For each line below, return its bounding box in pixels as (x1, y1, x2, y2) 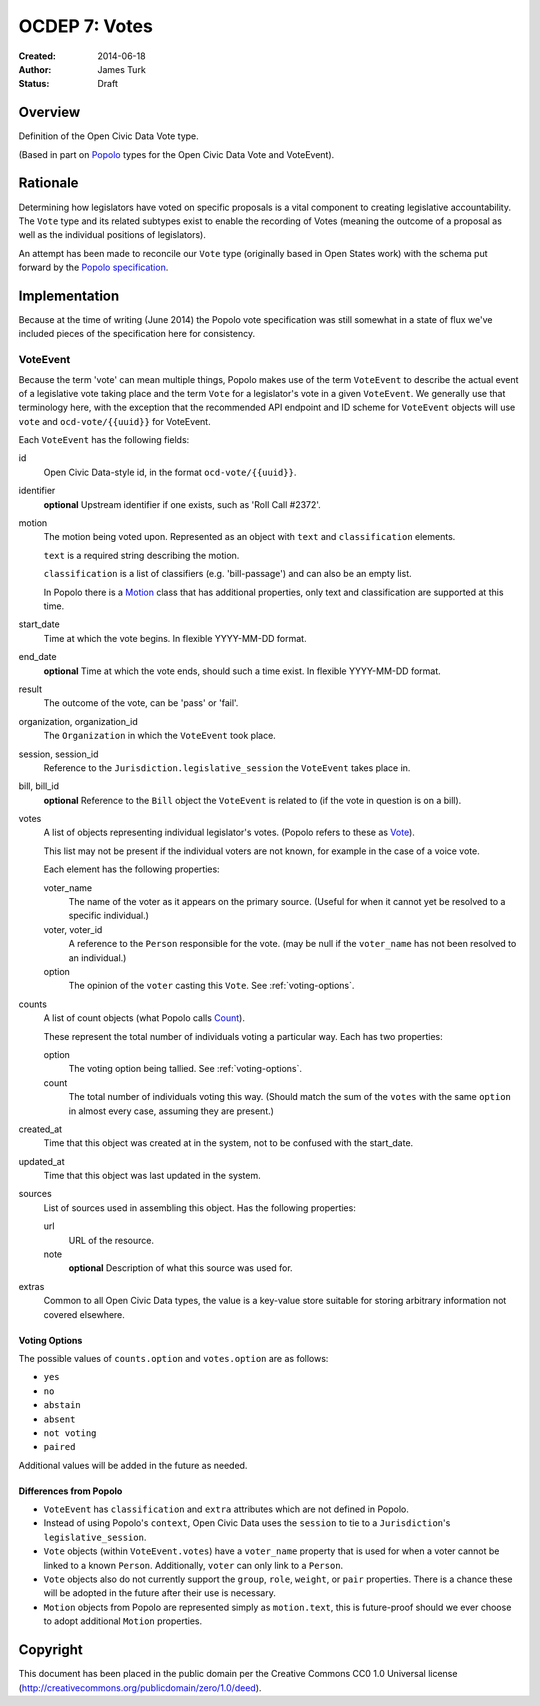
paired (43, 1441, 76, 1453)
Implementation (18, 287, 120, 304)
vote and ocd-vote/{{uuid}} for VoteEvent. (18, 415, 211, 427)
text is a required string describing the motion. (43, 549, 240, 561)
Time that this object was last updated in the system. (43, 1170, 261, 1182)
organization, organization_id (18, 715, 139, 727)
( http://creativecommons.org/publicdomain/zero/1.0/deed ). (18, 1681, 262, 1694)
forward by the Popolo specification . (18, 261, 169, 274)
